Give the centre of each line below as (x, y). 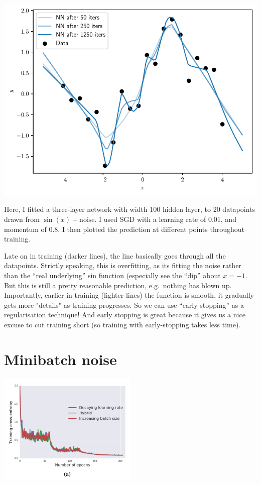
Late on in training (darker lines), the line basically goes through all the (115, 255)
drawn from (22, 219)
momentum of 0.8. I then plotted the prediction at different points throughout (124, 229)
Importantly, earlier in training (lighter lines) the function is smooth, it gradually (129, 295)
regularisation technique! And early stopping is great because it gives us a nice (125, 315)
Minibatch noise (60, 359)
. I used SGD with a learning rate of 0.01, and (165, 219)
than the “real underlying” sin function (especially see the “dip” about (112, 275)
